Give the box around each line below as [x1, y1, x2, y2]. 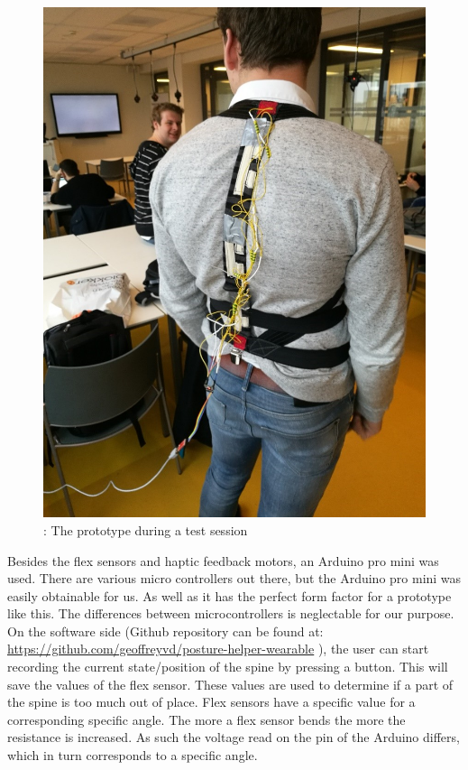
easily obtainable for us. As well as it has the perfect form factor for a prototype [7, 586, 452, 605]
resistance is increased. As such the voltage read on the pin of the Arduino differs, [7, 728, 460, 747]
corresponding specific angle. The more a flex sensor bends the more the [7, 710, 406, 728]
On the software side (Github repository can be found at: [7, 621, 324, 640]
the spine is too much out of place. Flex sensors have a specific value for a [7, 692, 416, 711]
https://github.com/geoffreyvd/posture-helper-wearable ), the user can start [7, 639, 429, 658]
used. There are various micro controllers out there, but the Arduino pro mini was [7, 569, 462, 588]
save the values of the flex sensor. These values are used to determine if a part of [7, 674, 454, 693]
